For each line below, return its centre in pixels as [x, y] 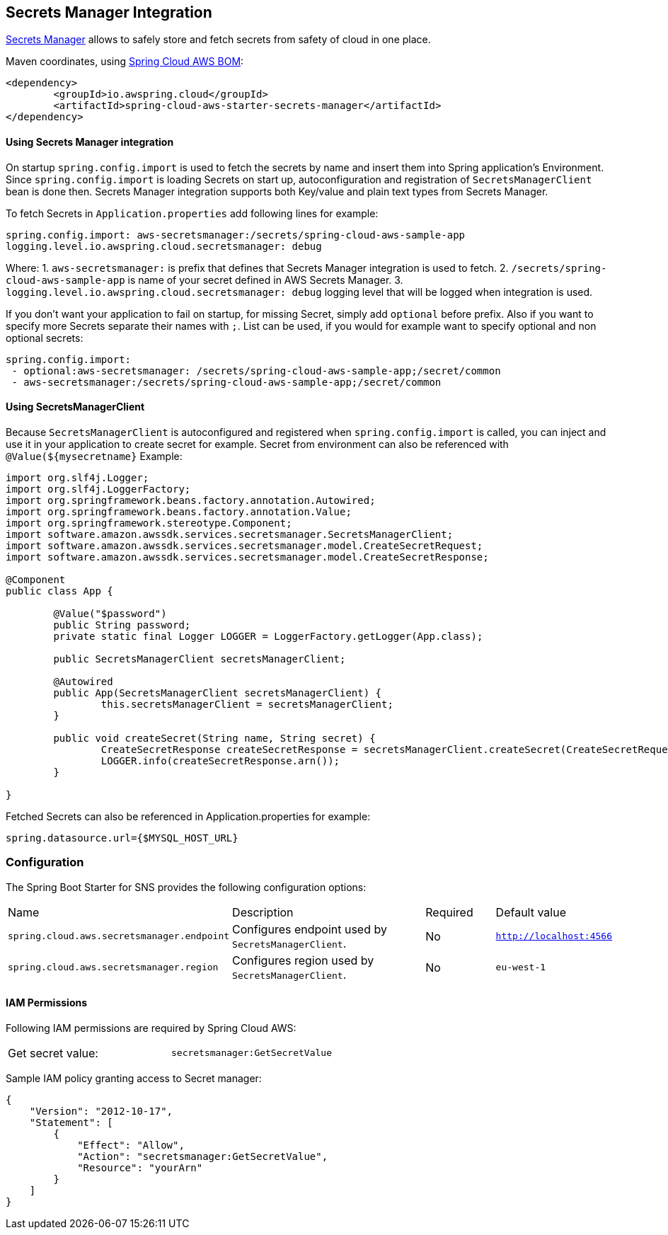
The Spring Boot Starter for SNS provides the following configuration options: [186, 887]
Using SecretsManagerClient [75, 407]
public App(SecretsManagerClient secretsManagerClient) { [218, 693]
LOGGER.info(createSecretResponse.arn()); [220, 760]
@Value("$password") [110, 613]
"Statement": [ [71, 1122]
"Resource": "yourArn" [140, 1167]
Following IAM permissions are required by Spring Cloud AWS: [151, 1028]
